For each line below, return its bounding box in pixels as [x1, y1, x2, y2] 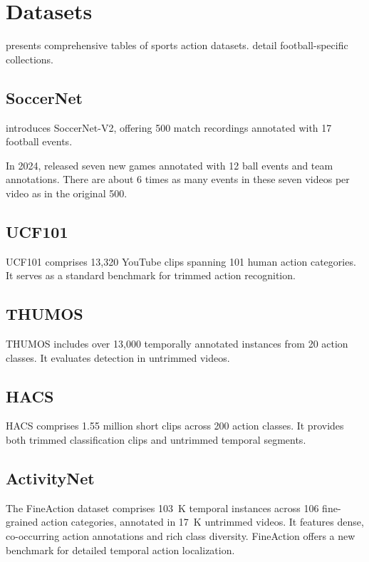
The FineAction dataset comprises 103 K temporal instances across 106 [6, 500, 319, 515]
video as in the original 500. [6, 185, 128, 200]
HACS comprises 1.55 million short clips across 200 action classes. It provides [6, 418, 344, 433]
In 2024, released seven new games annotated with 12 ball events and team [6, 157, 333, 172]
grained [6, 514, 38, 529]
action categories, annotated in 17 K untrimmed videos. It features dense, [41, 514, 364, 529]
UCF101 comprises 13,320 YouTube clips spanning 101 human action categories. [6, 254, 356, 269]
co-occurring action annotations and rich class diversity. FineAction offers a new [6, 529, 355, 543]
